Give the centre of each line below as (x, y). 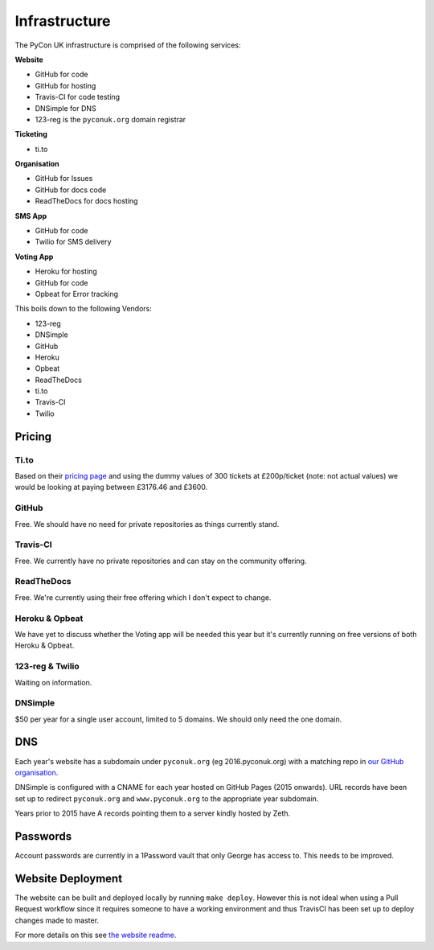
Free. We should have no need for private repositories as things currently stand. (147, 524)
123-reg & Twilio (47, 666)
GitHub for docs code (71, 190)
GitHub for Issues (64, 179)
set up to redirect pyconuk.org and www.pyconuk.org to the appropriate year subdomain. (167, 798)
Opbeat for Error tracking (77, 294)
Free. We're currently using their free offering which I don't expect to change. (143, 597)
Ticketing (31, 134)
